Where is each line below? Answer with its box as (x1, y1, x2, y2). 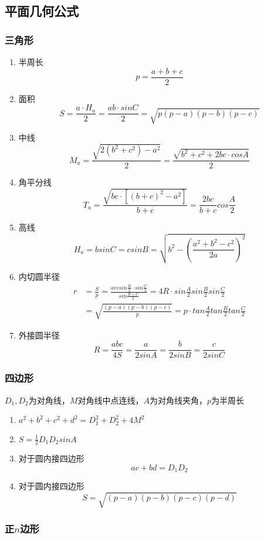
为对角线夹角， (149, 394, 207, 406)
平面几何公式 (5, 2, 79, 20)
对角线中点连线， (77, 394, 144, 406)
